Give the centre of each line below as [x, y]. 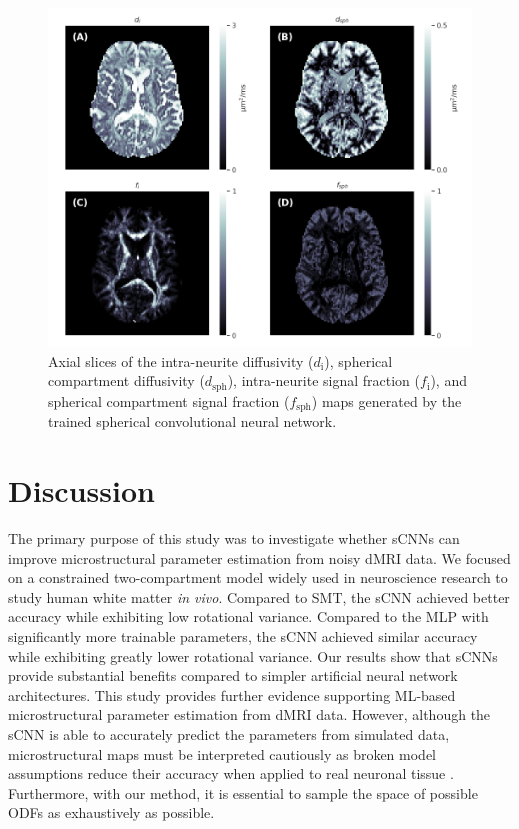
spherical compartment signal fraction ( [169, 400]
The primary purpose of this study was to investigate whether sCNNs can [234, 538]
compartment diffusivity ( [126, 380]
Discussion [81, 490]
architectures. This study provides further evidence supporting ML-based [232, 694]
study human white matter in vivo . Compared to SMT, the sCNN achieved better [259, 596]
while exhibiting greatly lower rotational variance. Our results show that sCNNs [253, 655]
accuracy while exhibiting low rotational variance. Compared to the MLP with [248, 616]
